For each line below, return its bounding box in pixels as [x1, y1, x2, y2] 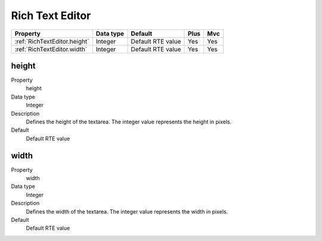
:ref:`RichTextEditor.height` [14, 37, 89, 45]
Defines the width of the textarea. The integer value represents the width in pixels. [26, 208, 228, 215]
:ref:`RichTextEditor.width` [14, 45, 88, 53]
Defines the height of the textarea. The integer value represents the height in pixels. [26, 118, 232, 125]
